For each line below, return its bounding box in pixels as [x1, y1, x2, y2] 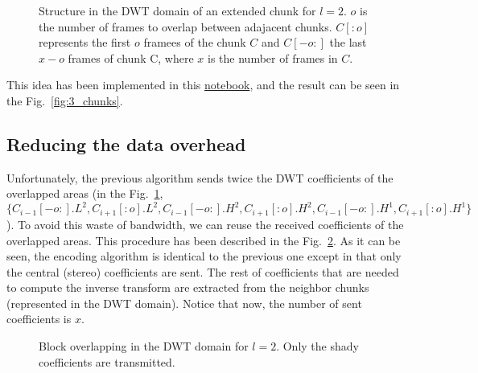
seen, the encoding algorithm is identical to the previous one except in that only [6, 248, 402, 264]
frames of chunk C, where [68, 49, 194, 66]
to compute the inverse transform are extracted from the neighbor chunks [6, 279, 369, 296]
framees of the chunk [143, 34, 246, 51]
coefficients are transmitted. [39, 353, 175, 370]
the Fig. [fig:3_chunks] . [6, 92, 123, 109]
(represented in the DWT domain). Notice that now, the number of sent [6, 294, 362, 311]
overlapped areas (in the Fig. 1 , [6, 185, 163, 202]
